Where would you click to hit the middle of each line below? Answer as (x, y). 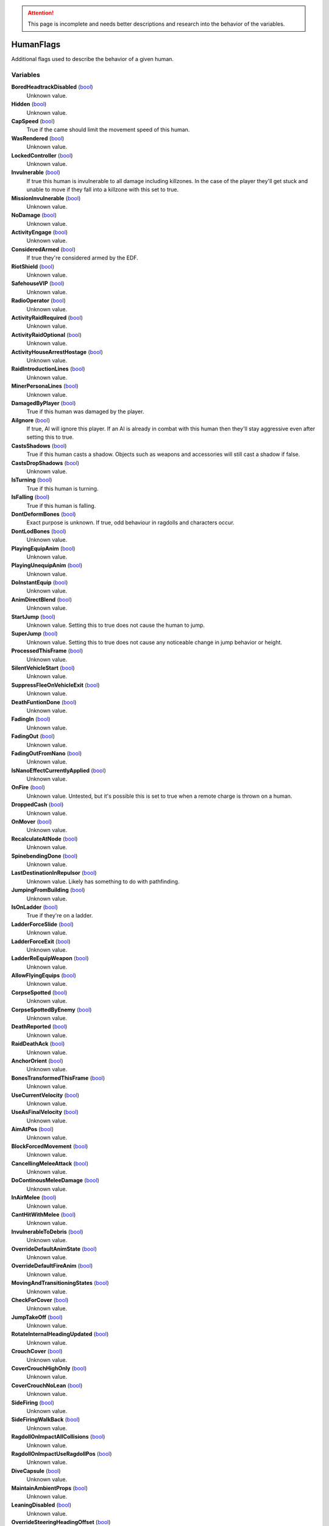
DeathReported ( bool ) (39, 1027)
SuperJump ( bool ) (34, 634)
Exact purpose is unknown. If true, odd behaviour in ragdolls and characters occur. (130, 523)
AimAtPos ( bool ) (33, 1129)
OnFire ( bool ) (28, 787)
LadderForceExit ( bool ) (41, 941)
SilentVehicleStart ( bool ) (43, 668)
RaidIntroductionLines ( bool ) (48, 369)
